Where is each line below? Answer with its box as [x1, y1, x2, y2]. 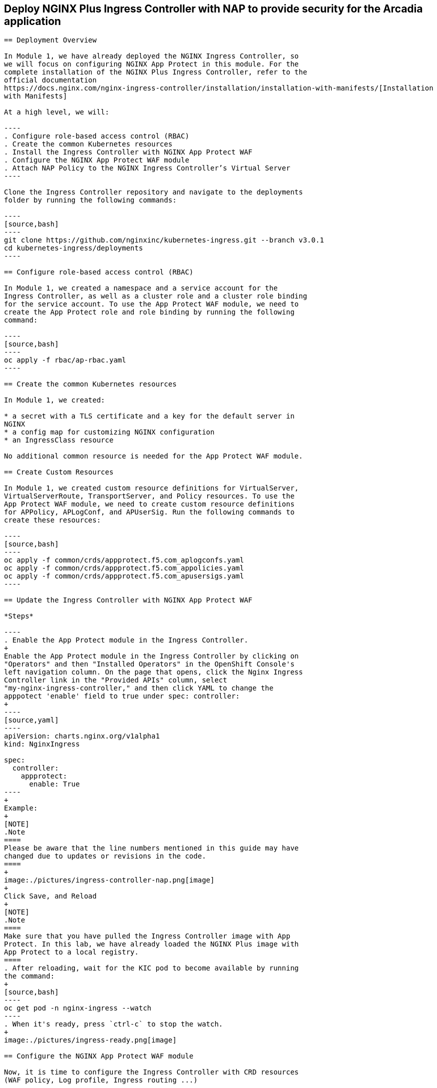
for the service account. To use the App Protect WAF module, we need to [4, 300, 299, 308]
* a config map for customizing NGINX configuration [4, 428, 215, 436]
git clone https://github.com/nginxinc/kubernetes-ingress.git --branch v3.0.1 [4, 236, 324, 244]
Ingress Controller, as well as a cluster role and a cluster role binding [4, 292, 307, 300]
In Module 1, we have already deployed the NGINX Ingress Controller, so [4, 52, 299, 60]
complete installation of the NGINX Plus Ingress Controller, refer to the [4, 68, 307, 76]
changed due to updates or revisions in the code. [4, 852, 206, 860]
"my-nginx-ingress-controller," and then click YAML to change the [4, 684, 274, 692]
